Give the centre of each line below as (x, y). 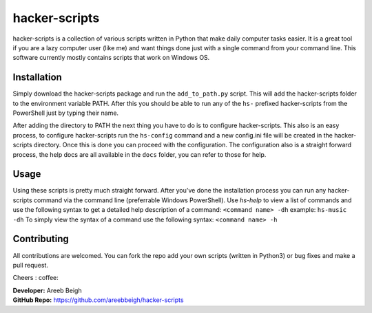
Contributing (41, 239)
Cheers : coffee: (35, 278)
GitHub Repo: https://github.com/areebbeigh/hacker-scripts (98, 300)
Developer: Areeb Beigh (47, 290)
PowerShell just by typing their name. (66, 113)
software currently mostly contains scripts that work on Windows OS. (111, 58)
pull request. (30, 265)
